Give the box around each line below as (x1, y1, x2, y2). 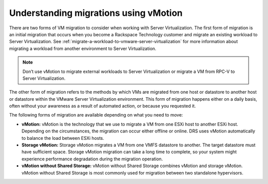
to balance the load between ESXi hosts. (21, 135, 104, 141)
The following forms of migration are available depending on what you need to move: (9, 112, 183, 118)
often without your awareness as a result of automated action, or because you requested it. (9, 103, 196, 109)
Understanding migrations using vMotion (9, 7, 183, 18)
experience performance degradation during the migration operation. (21, 156, 163, 162)
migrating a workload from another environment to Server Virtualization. (9, 45, 156, 52)
